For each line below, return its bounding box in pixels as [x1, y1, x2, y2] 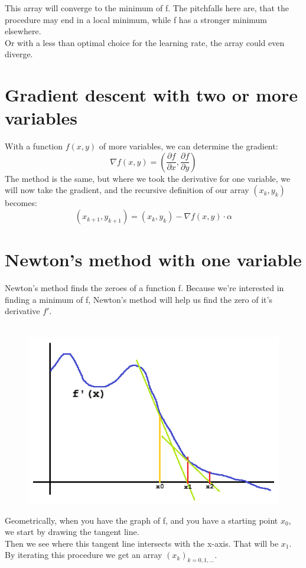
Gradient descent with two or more [5, 83, 298, 107]
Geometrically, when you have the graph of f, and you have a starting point [5, 514, 278, 526]
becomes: [5, 197, 37, 209]
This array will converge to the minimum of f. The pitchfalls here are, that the [5, 2, 289, 14]
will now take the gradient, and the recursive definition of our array [5, 184, 249, 196]
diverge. [5, 48, 33, 60]
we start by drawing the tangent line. [5, 525, 139, 538]
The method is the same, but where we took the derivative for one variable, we [5, 172, 291, 184]
